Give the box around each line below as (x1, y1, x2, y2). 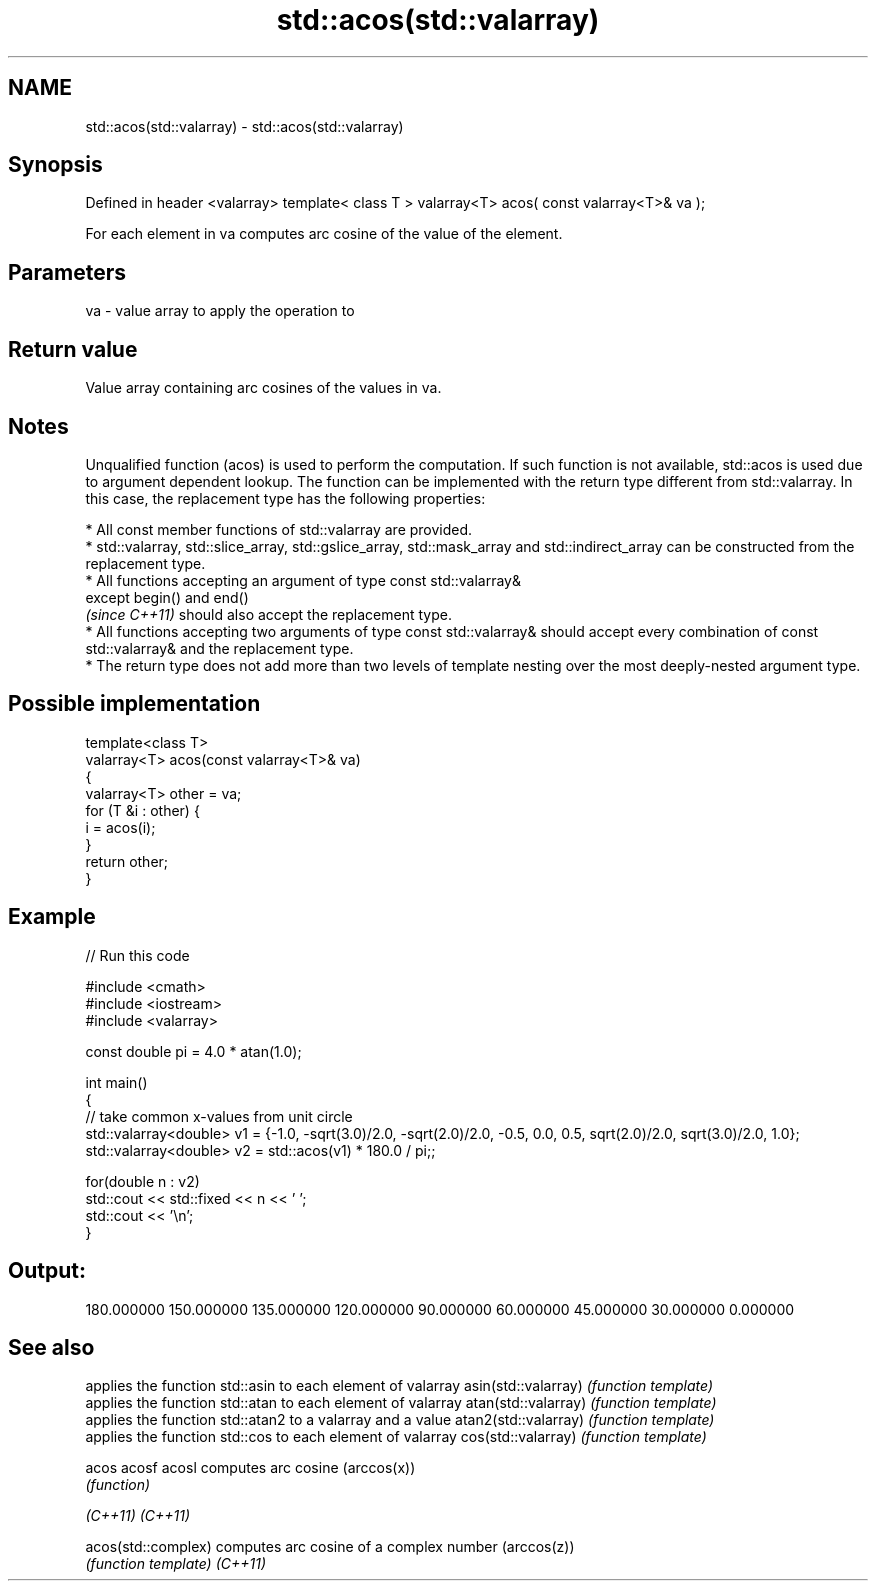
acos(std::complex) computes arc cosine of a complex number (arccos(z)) (85, 1538, 575, 1556)
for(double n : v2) (85, 1172, 200, 1190)
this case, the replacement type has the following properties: (85, 489, 486, 507)
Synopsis (8, 152, 103, 178)
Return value (8, 336, 138, 362)
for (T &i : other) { (85, 801, 200, 819)
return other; (85, 852, 169, 870)
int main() (85, 1073, 148, 1091)
